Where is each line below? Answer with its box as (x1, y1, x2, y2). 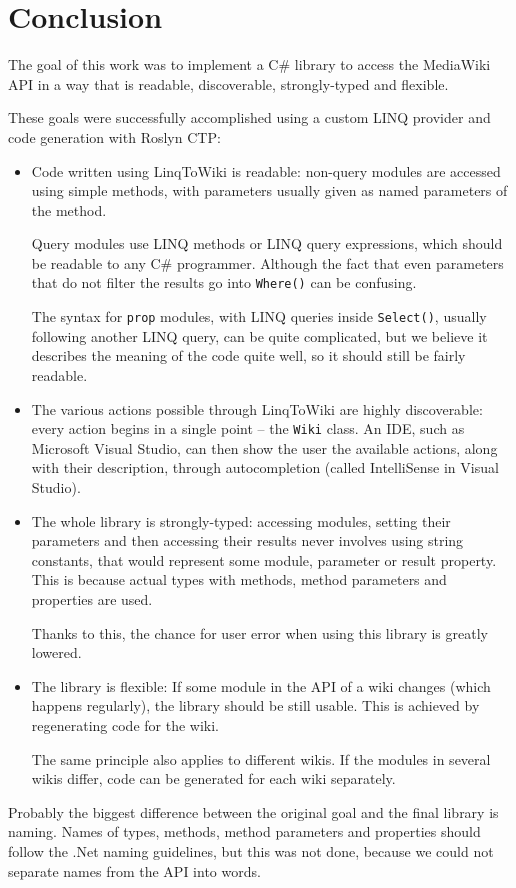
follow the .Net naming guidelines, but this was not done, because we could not (8, 840, 494, 861)
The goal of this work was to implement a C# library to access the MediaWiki (8, 54, 491, 75)
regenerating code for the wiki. (31, 714, 219, 735)
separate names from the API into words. (8, 860, 261, 881)
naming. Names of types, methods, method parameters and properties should (8, 821, 481, 842)
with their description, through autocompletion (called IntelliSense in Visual (31, 457, 499, 478)
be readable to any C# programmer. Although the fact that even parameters (31, 252, 504, 273)
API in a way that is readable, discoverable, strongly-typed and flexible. (8, 73, 449, 94)
